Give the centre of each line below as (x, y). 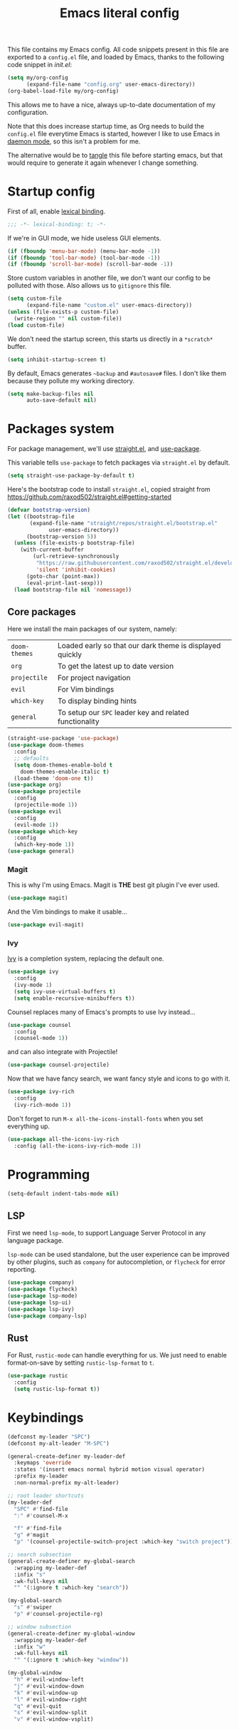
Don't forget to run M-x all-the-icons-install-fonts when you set (105, 1118)
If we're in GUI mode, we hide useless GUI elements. (84, 238)
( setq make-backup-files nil (51, 394)
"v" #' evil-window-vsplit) (54, 1719)
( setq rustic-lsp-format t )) (57, 1390)
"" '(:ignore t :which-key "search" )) (71, 1588)
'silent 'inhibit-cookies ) (76, 570)
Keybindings (46, 1418)
